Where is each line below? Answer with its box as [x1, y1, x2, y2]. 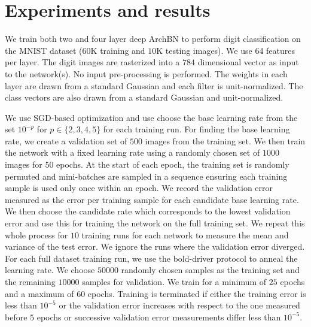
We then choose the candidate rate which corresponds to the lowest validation [5, 205, 291, 217]
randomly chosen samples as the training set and [121, 264, 300, 276]
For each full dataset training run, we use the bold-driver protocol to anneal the [5, 252, 298, 264]
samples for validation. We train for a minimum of [82, 275, 267, 287]
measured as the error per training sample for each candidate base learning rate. [5, 193, 299, 205]
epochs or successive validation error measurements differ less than [36, 310, 281, 323]
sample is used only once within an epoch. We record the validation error [5, 181, 273, 194]
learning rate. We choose [5, 264, 95, 276]
